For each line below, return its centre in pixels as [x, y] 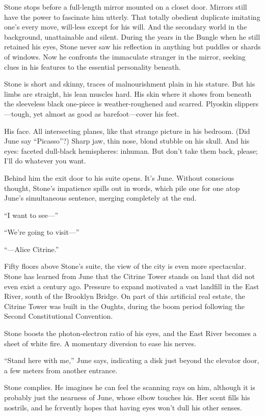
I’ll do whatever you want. [45, 161]
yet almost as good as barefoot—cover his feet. [106, 113]
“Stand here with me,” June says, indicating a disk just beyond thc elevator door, [132, 360]
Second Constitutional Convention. [59, 316]
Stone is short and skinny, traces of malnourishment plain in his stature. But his [130, 84]
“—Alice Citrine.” [32, 249]
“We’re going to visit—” [42, 232]
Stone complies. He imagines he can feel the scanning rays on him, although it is [130, 387]
